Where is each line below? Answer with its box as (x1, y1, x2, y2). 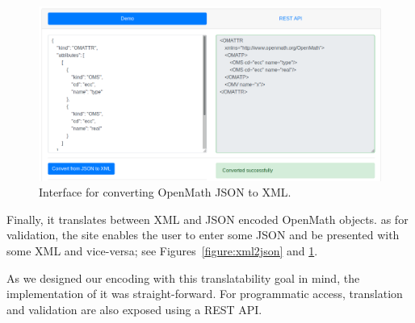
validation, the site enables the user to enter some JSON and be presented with (6, 226, 400, 243)
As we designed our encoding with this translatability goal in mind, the (6, 269, 360, 286)
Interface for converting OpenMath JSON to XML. (39, 184, 291, 201)
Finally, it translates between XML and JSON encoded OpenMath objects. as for (6, 210, 409, 227)
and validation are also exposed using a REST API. (6, 300, 262, 317)
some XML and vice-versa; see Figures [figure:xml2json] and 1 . (6, 242, 318, 259)
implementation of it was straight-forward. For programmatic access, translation (6, 285, 403, 302)
